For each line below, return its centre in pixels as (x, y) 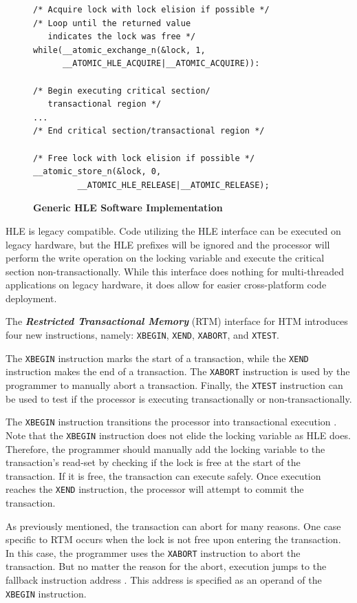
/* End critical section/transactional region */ (149, 131)
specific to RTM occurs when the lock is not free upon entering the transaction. (173, 539)
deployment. (31, 298)
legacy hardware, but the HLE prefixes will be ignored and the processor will (168, 244)
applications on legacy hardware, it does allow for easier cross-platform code (166, 285)
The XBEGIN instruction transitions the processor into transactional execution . (171, 422)
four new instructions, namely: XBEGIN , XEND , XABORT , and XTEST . (142, 335)
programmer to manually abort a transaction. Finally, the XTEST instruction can (174, 385)
